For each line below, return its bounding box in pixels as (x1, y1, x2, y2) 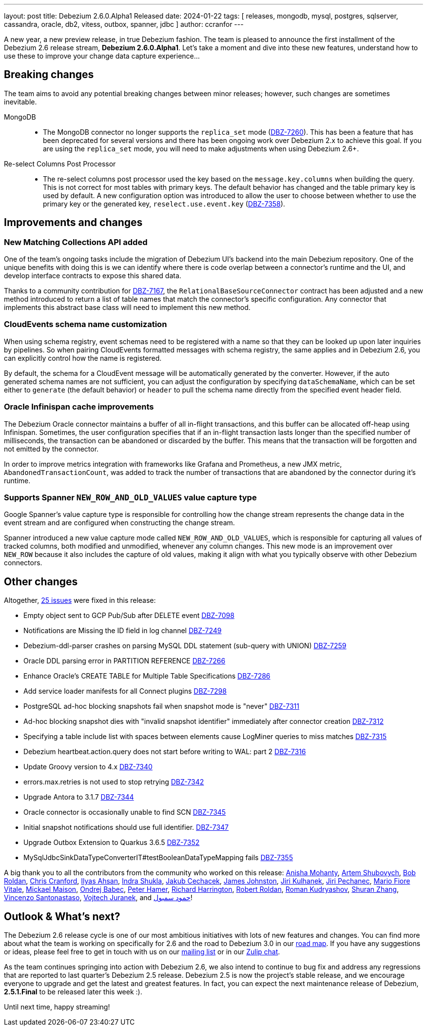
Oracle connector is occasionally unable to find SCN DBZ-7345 (23, 808, 226, 817)
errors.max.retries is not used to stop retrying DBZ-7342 (23, 778, 204, 786)
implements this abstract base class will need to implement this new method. (4, 303, 251, 312)
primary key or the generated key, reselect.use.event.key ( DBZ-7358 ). (43, 199, 285, 208)
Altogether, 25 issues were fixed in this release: (4, 596, 156, 605)
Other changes (4, 575, 78, 588)
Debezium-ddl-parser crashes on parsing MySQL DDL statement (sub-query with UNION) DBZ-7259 (23, 641, 347, 650)
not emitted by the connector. (4, 444, 99, 453)
